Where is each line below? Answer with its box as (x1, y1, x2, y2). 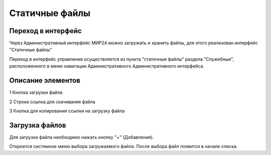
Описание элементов (9, 76, 80, 85)
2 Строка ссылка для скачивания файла (9, 98, 95, 105)
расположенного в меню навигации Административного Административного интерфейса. (9, 63, 204, 69)
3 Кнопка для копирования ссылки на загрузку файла (9, 108, 125, 114)
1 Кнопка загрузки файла (9, 89, 63, 95)
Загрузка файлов (9, 121, 66, 129)
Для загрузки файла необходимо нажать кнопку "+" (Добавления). (9, 134, 154, 140)
